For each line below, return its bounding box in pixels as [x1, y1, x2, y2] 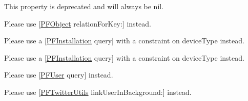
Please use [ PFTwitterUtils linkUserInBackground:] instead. [4, 86, 192, 97]
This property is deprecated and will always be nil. [4, 1, 164, 11]
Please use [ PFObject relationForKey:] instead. [4, 18, 151, 29]
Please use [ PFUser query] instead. [4, 69, 113, 80]
